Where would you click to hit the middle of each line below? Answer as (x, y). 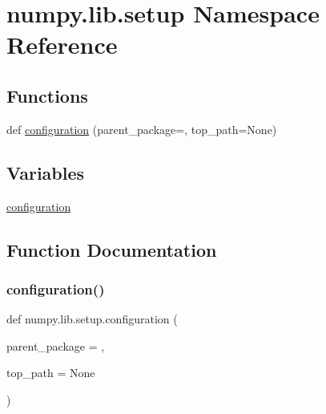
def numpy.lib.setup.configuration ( (92, 319)
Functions (47, 95)
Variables (46, 172)
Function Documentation (112, 249)
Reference (62, 45)
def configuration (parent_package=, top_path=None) (142, 129)
